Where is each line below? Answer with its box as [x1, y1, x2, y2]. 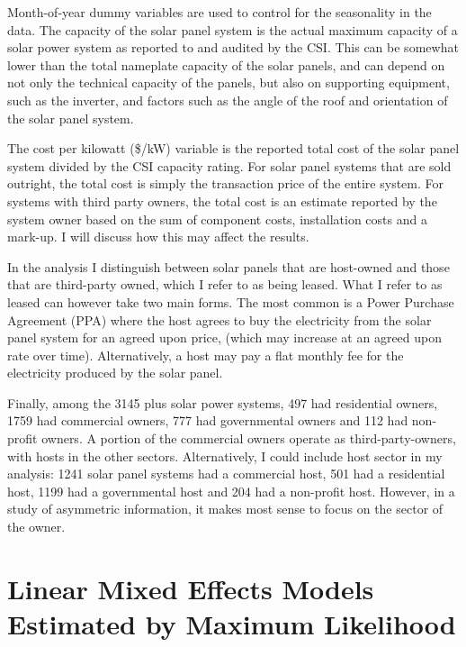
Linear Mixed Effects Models [7, 570, 374, 606]
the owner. [7, 517, 66, 536]
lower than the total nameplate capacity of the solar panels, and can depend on [7, 55, 445, 74]
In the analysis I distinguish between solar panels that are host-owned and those [7, 257, 450, 276]
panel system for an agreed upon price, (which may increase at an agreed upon [7, 328, 443, 347]
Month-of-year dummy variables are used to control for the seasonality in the [7, 3, 432, 21]
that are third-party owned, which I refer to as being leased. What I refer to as [7, 275, 443, 294]
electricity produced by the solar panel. [7, 363, 223, 382]
